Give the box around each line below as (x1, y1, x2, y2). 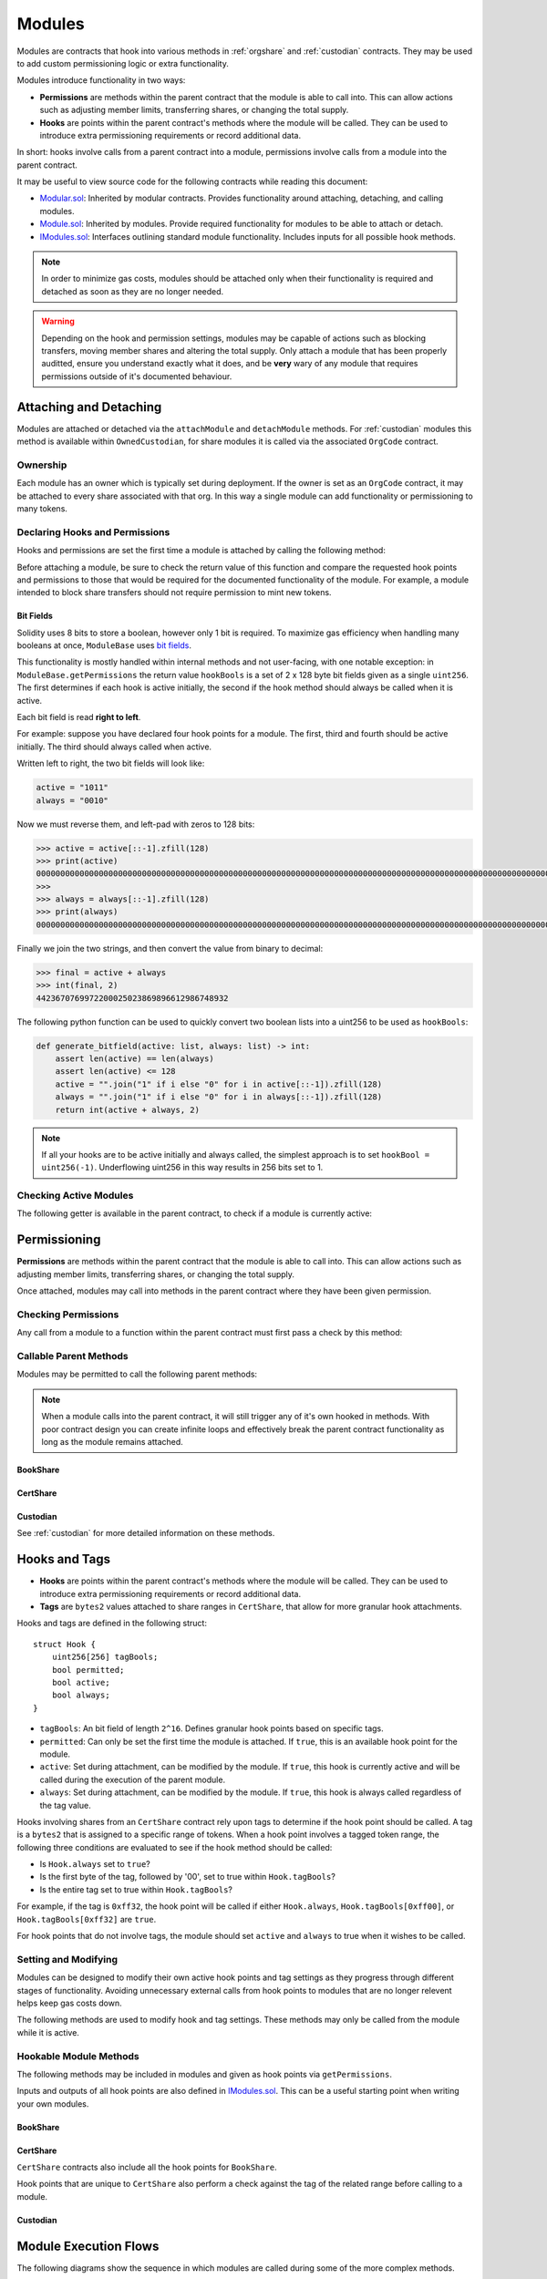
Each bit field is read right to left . (16, 712, 141, 723)
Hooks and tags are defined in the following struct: (16, 1618, 207, 1629)
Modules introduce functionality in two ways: (16, 75, 186, 86)
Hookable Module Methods (16, 2049, 140, 2062)
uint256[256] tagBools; (51, 1652, 159, 1663)
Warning (41, 315, 75, 327)
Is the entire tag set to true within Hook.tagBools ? (39, 1883, 232, 1895)
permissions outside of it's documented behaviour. (41, 370, 232, 382)
